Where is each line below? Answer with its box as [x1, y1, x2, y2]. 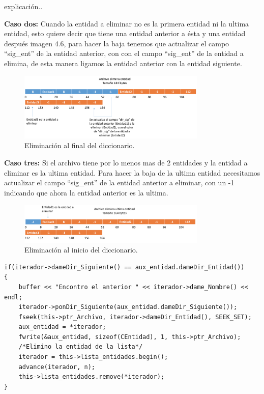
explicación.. [4, 1, 43, 11]
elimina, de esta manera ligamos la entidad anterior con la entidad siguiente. [4, 58, 242, 68]
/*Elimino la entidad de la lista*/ [18, 343, 143, 351]
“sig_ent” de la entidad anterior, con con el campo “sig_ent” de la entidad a [4, 48, 244, 59]
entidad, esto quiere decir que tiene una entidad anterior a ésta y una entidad [4, 28, 246, 39]
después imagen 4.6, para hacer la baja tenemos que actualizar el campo [4, 38, 229, 48]
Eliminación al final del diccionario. [24, 140, 135, 151]
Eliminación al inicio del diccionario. [24, 244, 138, 255]
